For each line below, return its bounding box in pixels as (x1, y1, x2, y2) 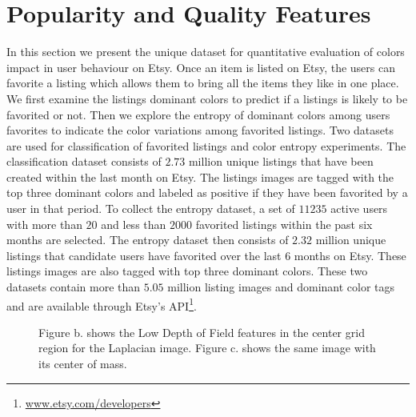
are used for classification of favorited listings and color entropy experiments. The (6, 137, 406, 154)
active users (330, 200, 388, 217)
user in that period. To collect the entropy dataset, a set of (6, 200, 295, 217)
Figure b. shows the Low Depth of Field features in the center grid (38, 323, 365, 340)
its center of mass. (38, 355, 127, 372)
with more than (6, 215, 82, 232)
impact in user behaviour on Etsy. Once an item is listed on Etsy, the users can (6, 58, 395, 75)
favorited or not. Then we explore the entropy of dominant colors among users (6, 106, 390, 122)
